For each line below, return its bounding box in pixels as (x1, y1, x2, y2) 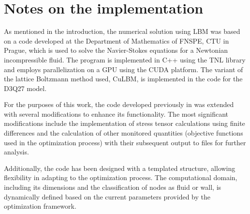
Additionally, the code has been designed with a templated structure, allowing (4, 163, 235, 173)
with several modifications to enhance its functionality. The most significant (4, 108, 228, 119)
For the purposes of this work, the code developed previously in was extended (4, 99, 234, 109)
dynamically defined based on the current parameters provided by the (4, 191, 210, 201)
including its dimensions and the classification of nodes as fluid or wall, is (4, 182, 221, 192)
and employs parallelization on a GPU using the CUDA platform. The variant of (4, 64, 243, 74)
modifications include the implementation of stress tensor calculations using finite (4, 118, 245, 128)
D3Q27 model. (4, 83, 47, 93)
